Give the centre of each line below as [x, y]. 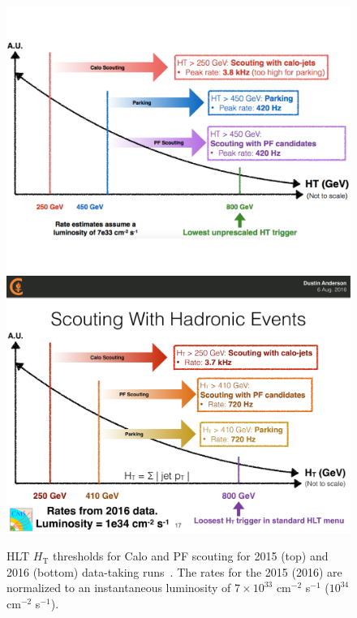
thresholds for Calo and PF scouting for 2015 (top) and [191, 556]
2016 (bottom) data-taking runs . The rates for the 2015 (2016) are [174, 571]
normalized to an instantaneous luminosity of [119, 588]
